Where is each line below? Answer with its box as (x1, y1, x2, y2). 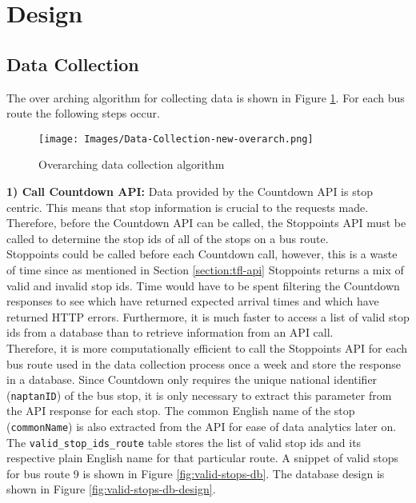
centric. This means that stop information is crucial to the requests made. (6, 198, 369, 215)
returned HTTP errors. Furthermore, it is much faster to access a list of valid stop (6, 308, 410, 325)
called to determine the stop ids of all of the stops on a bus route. (6, 230, 329, 246)
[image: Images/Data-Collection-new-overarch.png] (38, 133, 314, 145)
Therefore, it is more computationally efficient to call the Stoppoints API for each (6, 339, 407, 356)
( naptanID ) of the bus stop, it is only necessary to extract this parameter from (6, 386, 392, 403)
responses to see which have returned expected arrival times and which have (6, 293, 379, 309)
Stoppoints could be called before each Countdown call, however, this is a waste (6, 246, 398, 262)
